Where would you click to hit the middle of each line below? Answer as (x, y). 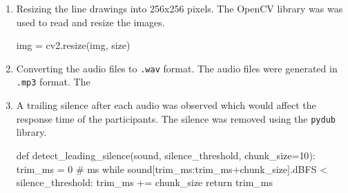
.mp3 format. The (53, 82)
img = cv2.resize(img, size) (73, 45)
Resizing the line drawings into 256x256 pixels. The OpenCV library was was (180, 8)
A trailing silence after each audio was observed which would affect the (166, 105)
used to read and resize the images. (90, 22)
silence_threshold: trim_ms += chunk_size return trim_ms (145, 182)
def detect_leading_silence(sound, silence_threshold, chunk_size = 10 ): (166, 155)
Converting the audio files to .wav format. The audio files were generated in (177, 68)
